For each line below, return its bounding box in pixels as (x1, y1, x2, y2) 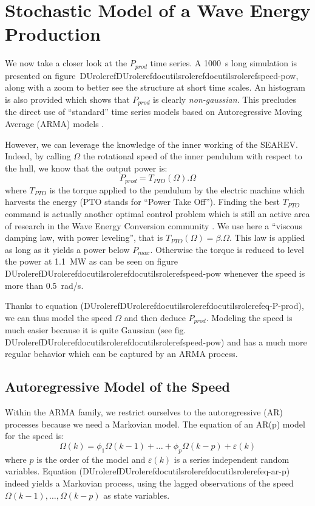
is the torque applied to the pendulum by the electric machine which (49, 183, 305, 196)
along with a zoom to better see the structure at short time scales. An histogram (5, 81, 305, 94)
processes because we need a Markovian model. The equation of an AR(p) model (5, 417, 305, 430)
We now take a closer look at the (5, 57, 127, 69)
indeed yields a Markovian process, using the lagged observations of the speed (5, 476, 294, 489)
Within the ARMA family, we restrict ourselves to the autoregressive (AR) (5, 406, 283, 418)
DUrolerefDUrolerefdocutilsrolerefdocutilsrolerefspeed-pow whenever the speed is (5, 266, 305, 279)
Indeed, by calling (5, 150, 71, 162)
